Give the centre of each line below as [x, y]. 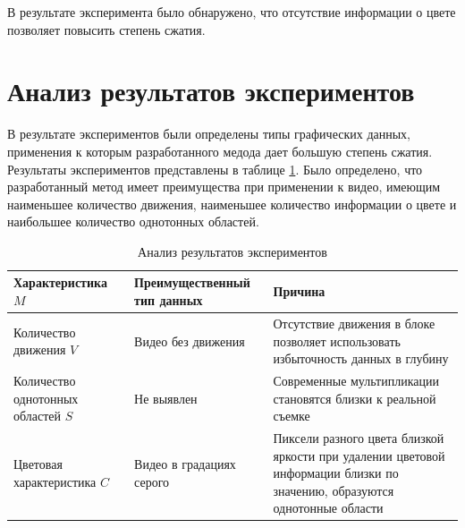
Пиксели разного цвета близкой [359, 437]
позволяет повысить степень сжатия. [106, 29]
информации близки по [336, 473]
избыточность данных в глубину [361, 358]
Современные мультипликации [356, 380]
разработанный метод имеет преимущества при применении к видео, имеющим [224, 187]
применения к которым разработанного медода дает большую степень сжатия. [220, 151]
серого [152, 481]
